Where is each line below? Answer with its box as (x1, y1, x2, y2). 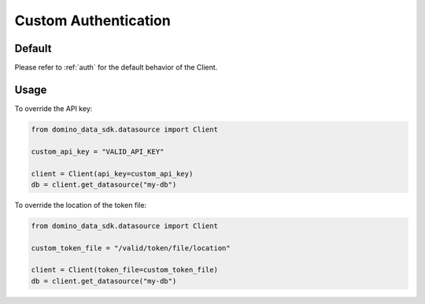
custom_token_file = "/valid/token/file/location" (31, 243, 231, 252)
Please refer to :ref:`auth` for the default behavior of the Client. (14, 63, 218, 72)
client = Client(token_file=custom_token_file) (31, 265, 218, 275)
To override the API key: (14, 103, 93, 113)
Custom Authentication (14, 12, 171, 29)
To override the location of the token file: (14, 200, 147, 209)
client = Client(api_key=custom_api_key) (31, 169, 194, 178)
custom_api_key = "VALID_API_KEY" (31, 146, 164, 156)
